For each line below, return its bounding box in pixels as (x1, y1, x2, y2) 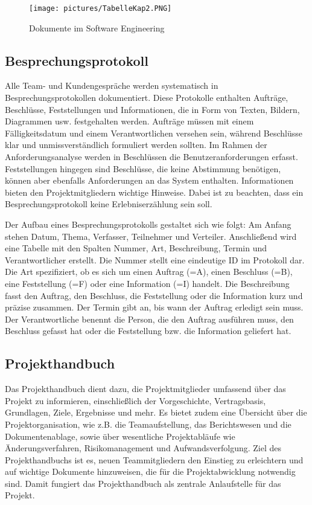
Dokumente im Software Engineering (29, 21, 165, 34)
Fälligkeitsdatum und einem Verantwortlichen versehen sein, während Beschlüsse (5, 126, 303, 139)
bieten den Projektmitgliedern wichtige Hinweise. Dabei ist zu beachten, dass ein (5, 185, 304, 198)
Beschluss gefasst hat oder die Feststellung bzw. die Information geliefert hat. (5, 324, 291, 337)
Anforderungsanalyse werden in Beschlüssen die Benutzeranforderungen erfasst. (5, 150, 298, 163)
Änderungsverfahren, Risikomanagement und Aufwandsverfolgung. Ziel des (5, 442, 282, 454)
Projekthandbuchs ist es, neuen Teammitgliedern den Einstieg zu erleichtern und (5, 453, 304, 466)
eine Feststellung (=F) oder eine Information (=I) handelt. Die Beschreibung (5, 277, 290, 289)
